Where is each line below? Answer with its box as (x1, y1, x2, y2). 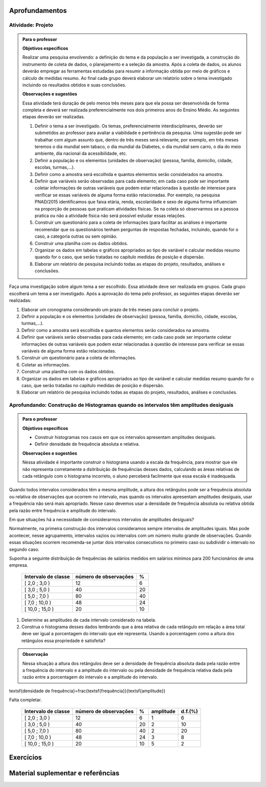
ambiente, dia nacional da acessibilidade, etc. (34, 150, 128, 156)
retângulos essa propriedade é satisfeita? (21, 638, 106, 644)
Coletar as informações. (21, 361, 70, 367)
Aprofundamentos (9, 6, 67, 15)
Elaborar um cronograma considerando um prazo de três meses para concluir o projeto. (21, 306, 200, 313)
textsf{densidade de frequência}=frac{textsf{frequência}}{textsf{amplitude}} (9, 688, 166, 694)
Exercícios (9, 753, 42, 762)
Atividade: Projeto (9, 22, 54, 29)
